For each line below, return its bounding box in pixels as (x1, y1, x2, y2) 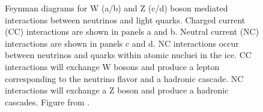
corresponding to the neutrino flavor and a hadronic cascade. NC (5, 72, 244, 84)
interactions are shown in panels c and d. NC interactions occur (5, 37, 239, 49)
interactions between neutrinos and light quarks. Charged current (5, 13, 246, 26)
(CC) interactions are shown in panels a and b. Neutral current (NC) (5, 25, 259, 38)
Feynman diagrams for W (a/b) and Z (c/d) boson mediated (5, 2, 228, 14)
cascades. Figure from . (5, 95, 90, 108)
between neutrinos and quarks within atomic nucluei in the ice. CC (5, 49, 252, 61)
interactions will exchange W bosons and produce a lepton (5, 60, 220, 72)
